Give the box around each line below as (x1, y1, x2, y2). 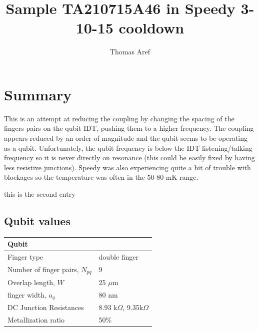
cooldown (118, 17, 184, 38)
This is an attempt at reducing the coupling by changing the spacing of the (4, 113, 234, 123)
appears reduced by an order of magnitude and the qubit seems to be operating (4, 133, 247, 143)
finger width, (7, 289, 46, 300)
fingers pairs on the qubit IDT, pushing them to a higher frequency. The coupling (4, 123, 254, 133)
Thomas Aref (109, 46, 150, 57)
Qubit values (4, 213, 70, 228)
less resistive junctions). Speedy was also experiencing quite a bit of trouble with (4, 162, 251, 172)
